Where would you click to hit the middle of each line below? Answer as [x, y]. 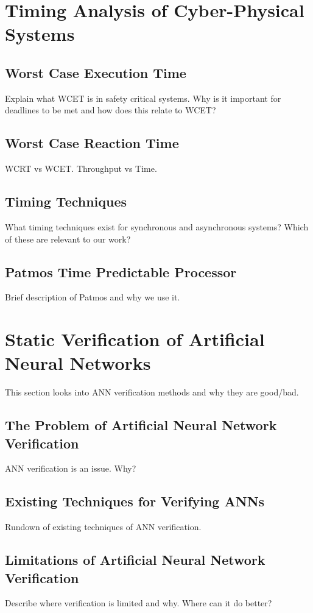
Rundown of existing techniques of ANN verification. [103, 527]
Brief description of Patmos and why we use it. [93, 297]
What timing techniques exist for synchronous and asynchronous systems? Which [157, 226]
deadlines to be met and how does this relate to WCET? [111, 110]
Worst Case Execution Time [96, 72]
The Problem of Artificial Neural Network [141, 425]
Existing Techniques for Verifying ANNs [135, 501]
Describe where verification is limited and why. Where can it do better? [139, 603]
